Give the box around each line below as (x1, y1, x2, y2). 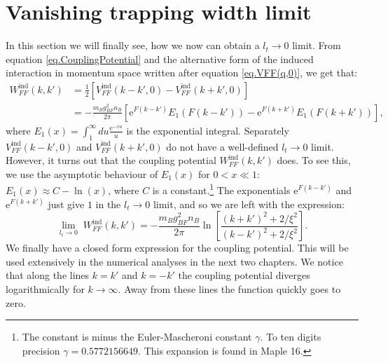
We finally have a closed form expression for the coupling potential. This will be (6, 240, 349, 255)
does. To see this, (277, 153, 351, 167)
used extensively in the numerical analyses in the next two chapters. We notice (6, 254, 343, 268)
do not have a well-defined (166, 139, 279, 153)
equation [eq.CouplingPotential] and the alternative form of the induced (6, 51, 314, 66)
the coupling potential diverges (178, 268, 310, 282)
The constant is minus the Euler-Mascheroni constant (22, 329, 252, 344)
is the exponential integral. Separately (126, 123, 289, 137)
